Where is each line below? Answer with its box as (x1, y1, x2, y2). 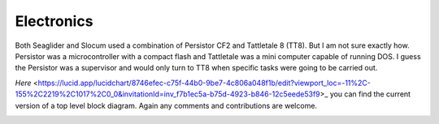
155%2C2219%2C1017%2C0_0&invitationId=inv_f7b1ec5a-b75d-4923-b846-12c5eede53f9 (15, 89, 320, 99)
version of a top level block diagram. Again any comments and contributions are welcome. (15, 100, 317, 110)
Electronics (15, 12, 93, 30)
